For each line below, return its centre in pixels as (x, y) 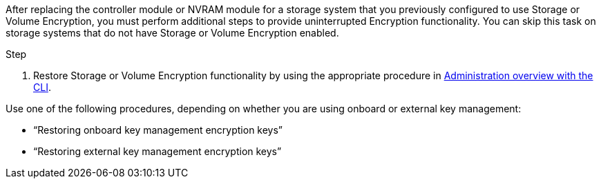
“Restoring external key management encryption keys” (158, 151)
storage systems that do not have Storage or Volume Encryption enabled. (172, 33)
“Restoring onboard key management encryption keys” (158, 130)
